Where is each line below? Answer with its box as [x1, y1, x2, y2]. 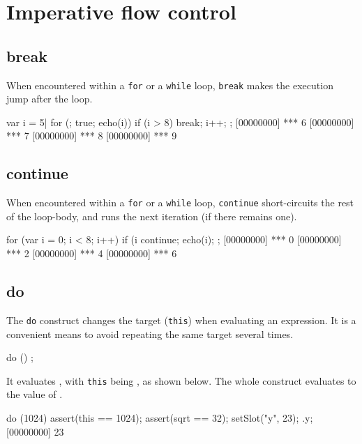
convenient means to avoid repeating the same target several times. [6, 326, 294, 341]
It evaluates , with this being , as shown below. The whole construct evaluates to [6, 373, 356, 388]
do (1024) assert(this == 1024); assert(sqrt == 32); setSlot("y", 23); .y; [6, 410, 313, 424]
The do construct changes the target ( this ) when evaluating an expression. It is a [6, 312, 356, 327]
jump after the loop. [6, 91, 93, 106]
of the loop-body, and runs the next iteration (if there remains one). [6, 208, 297, 223]
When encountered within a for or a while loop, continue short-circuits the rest [6, 195, 354, 210]
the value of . [6, 387, 63, 401]
